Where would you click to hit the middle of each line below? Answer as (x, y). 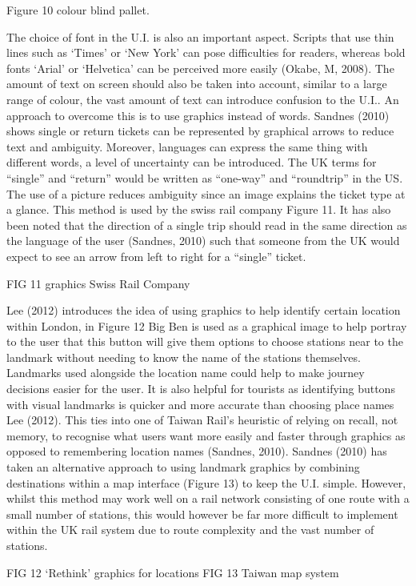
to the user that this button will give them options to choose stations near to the (205, 341)
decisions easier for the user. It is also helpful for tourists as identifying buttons (201, 389)
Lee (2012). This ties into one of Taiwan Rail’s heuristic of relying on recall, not (202, 420)
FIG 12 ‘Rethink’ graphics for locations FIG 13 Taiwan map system (173, 572)
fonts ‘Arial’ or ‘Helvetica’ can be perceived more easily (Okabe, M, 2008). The (200, 68)
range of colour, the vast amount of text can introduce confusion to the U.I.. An (203, 99)
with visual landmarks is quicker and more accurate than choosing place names (200, 404)
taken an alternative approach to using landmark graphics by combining (183, 467)
